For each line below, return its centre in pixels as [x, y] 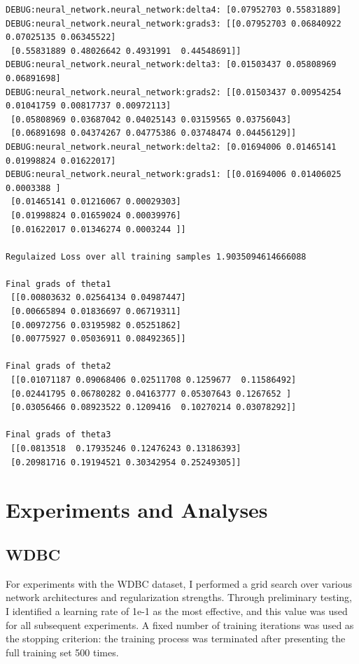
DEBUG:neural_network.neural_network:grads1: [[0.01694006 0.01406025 [174, 175]
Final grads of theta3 [58, 435]
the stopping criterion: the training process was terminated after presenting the [176, 638]
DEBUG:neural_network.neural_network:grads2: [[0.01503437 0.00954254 [174, 92]
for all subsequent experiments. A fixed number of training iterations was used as [180, 624]
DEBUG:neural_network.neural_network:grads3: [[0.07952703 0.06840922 [174, 23]
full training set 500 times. [62, 652]
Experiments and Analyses [137, 510]
